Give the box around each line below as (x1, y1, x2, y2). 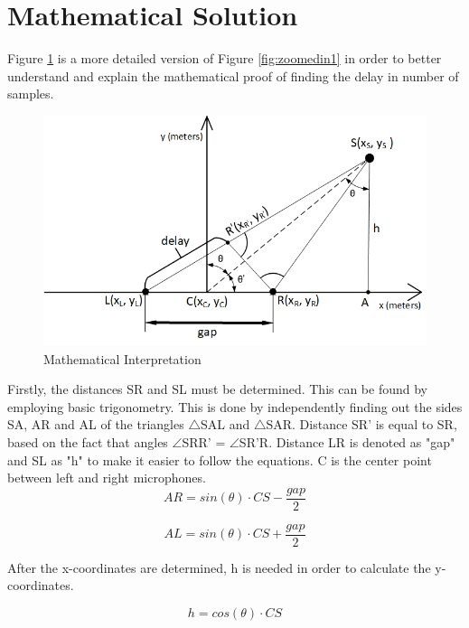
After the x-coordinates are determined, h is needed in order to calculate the (7, 558, 431, 576)
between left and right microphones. (7, 468, 206, 487)
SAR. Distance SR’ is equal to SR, (266, 415, 457, 434)
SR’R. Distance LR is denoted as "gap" (239, 432, 455, 451)
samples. (7, 84, 54, 103)
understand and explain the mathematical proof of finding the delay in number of (7, 66, 459, 85)
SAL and (200, 415, 250, 434)
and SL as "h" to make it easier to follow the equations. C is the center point (7, 450, 432, 469)
